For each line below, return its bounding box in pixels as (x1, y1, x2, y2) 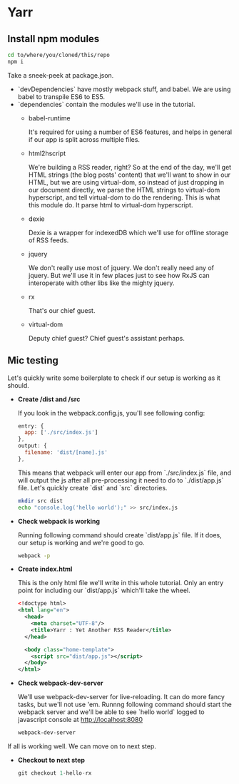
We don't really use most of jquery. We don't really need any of (28, 263, 214, 272)
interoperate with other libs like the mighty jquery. (28, 279, 175, 287)
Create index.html (17, 564, 73, 574)
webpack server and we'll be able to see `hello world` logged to (17, 708, 205, 716)
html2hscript (28, 149, 66, 158)
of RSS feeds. (28, 236, 69, 244)
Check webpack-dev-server (17, 679, 103, 688)
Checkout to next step (17, 756, 86, 765)
